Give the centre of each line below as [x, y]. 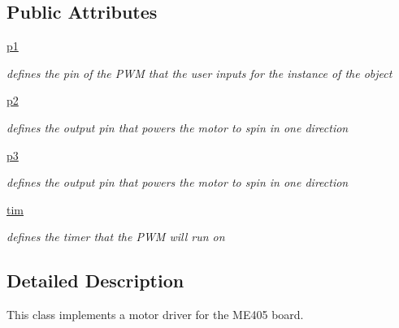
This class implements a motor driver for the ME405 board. [155, 315]
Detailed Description [95, 281]
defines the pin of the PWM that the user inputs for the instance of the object [199, 73]
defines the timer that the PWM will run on [116, 237]
